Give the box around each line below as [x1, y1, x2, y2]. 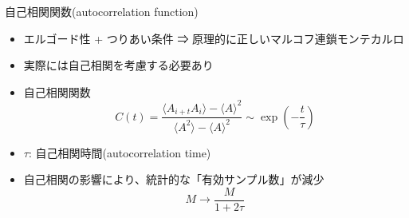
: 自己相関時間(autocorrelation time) [28, 144, 211, 161]
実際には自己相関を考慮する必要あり [23, 57, 214, 73]
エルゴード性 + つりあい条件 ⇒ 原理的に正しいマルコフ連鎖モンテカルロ [23, 30, 404, 46]
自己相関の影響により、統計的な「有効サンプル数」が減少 [23, 171, 324, 188]
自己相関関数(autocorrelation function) [5, 3, 199, 19]
